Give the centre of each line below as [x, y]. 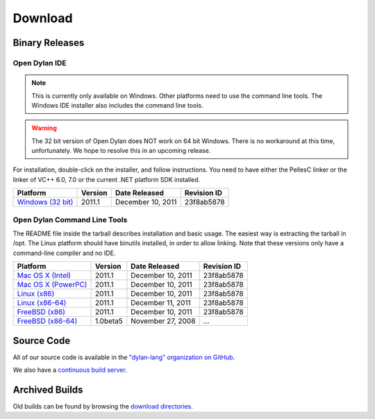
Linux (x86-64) [42, 303]
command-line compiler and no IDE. [64, 253]
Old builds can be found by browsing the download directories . [103, 406]
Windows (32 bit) [45, 202]
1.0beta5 [109, 321]
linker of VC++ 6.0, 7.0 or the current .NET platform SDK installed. [107, 179]
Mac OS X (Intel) [44, 276]
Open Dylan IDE [40, 63]
